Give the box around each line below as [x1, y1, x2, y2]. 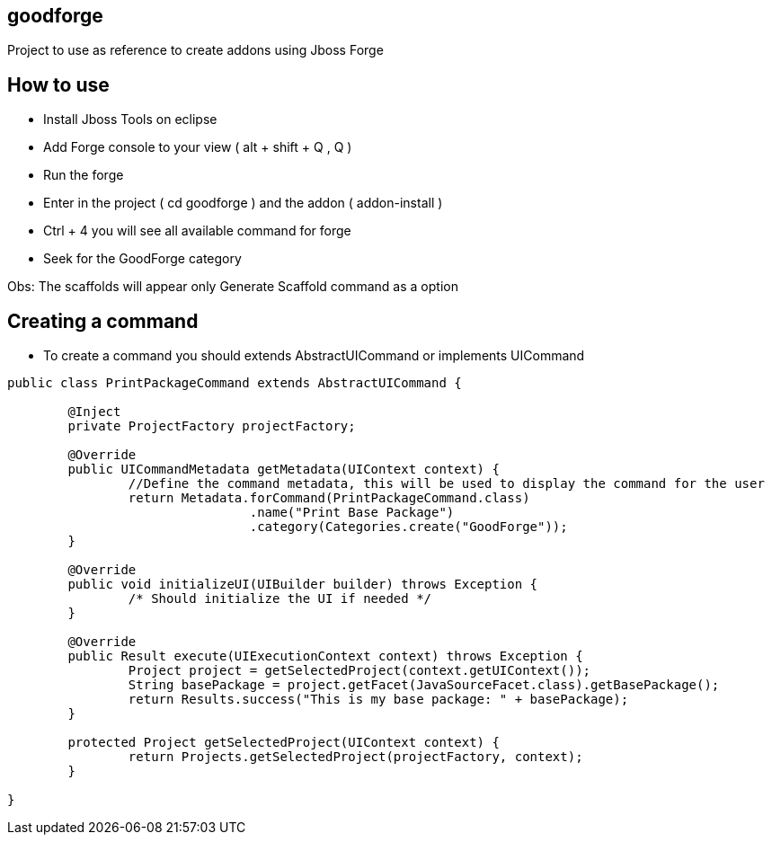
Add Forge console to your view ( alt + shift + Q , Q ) [43, 139, 352, 155]
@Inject [67, 404, 121, 420]
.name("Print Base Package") [249, 505, 455, 520]
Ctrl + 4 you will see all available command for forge [43, 223, 351, 239]
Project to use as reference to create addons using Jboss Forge [7, 42, 384, 58]
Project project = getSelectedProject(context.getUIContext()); [128, 663, 591, 678]
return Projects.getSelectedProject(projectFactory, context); [128, 749, 583, 765]
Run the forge [43, 167, 124, 183]
